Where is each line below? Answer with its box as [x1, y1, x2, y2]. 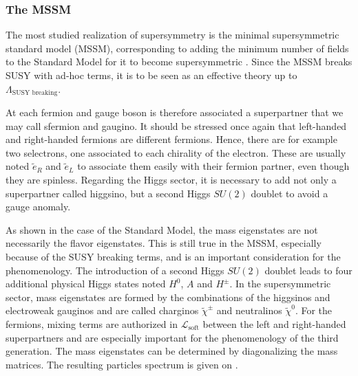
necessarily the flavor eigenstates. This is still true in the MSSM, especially [6, 236, 322, 250]
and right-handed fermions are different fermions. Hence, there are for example [6, 132, 337, 146]
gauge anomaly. [6, 199, 71, 214]
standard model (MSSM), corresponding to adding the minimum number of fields [6, 41, 349, 55]
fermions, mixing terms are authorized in [6, 316, 178, 331]
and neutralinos [216, 303, 282, 318]
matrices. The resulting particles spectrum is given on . [6, 357, 238, 371]
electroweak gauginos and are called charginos [6, 303, 199, 318]
